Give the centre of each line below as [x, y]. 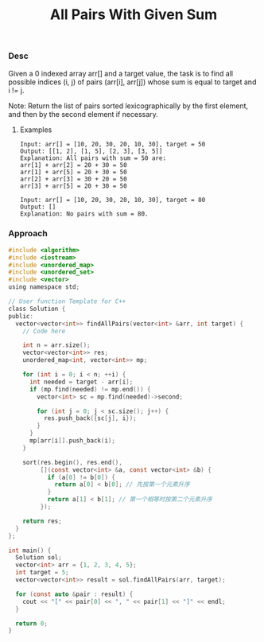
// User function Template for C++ [67, 302]
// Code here [44, 331]
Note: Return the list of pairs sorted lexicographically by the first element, [128, 106]
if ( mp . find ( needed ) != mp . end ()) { [90, 389]
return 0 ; [31, 623]
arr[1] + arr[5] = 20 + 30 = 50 [73, 172]
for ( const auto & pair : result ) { [74, 594]
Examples [36, 130]
